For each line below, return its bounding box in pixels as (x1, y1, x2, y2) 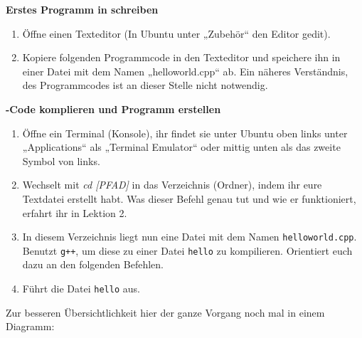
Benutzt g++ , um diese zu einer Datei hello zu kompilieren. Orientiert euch (22, 243, 353, 258)
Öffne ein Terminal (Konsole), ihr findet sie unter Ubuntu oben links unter (22, 125, 348, 140)
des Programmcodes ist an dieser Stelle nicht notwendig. (22, 78, 268, 93)
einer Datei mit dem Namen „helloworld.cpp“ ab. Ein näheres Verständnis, (22, 63, 348, 78)
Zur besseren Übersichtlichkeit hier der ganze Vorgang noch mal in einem (6, 305, 325, 319)
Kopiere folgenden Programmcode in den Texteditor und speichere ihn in (22, 50, 341, 65)
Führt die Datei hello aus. (22, 281, 140, 296)
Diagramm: (6, 319, 55, 334)
